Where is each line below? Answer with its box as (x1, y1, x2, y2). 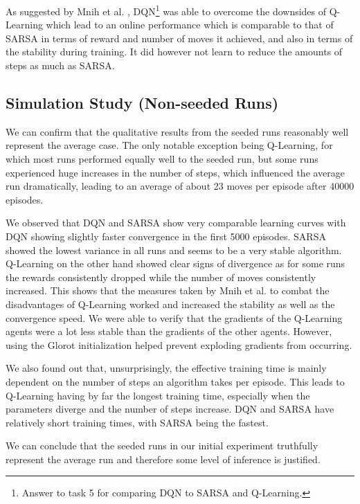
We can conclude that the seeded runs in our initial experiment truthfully (6, 438, 318, 453)
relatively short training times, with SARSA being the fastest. (6, 415, 269, 429)
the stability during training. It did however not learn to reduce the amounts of (6, 44, 343, 59)
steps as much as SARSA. (6, 58, 115, 73)
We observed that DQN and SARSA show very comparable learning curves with (6, 215, 346, 230)
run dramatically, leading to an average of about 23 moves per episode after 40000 (6, 179, 354, 193)
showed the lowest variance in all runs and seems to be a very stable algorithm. (6, 242, 342, 257)
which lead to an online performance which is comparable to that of (46, 17, 334, 32)
